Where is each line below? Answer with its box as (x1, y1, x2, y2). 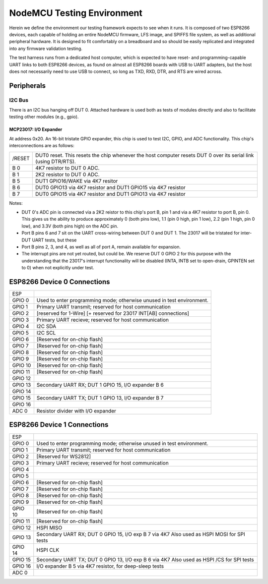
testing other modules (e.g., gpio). (9, 114, 79, 120)
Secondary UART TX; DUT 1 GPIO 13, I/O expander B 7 (36, 395, 164, 402)
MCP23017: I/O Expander (9, 126, 63, 132)
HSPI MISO (36, 524, 63, 531)
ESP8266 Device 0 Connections (9, 278, 110, 286)
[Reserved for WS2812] (36, 453, 91, 460)
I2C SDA (36, 323, 57, 330)
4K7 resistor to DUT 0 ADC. (35, 164, 100, 171)
